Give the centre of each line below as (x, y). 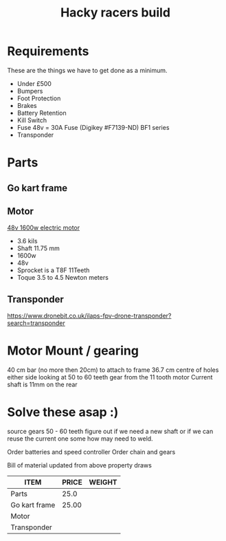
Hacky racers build (115, 13)
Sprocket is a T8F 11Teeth (53, 270)
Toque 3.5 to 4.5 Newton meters (63, 278)
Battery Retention (42, 113)
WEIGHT (103, 483)
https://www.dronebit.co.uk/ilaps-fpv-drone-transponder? (89, 316)
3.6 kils (27, 241)
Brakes (27, 105)
